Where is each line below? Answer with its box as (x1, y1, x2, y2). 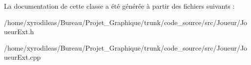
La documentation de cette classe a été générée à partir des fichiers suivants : (4, 1, 235, 11)
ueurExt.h (4, 26, 34, 37)
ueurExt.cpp (4, 52, 41, 62)
